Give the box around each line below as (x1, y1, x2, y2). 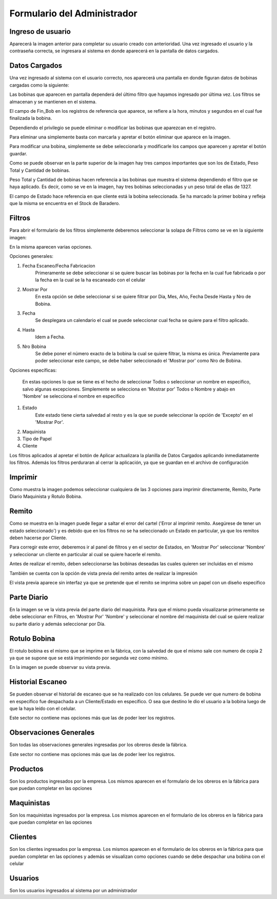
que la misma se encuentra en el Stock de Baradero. (9, 200, 120, 207)
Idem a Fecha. (35, 334, 65, 340)
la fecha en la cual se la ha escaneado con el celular (35, 277, 146, 283)
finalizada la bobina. (9, 115, 52, 121)
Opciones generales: (9, 253, 54, 259)
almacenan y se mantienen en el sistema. (9, 98, 97, 105)
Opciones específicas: (9, 367, 57, 373)
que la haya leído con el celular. (9, 705, 76, 712)
